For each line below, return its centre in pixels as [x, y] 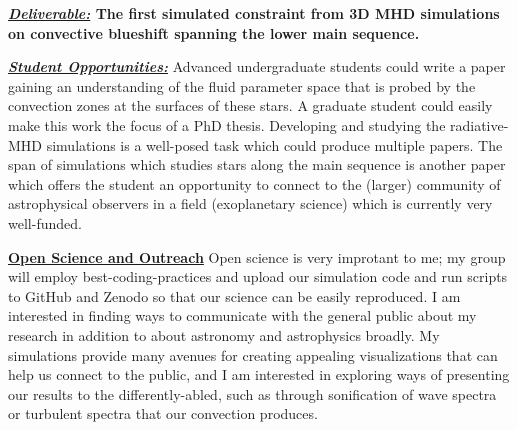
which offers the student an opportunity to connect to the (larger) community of [254, 183]
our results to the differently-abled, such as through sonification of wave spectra [252, 393]
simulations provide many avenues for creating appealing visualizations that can [253, 354]
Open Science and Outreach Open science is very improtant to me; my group [257, 256]
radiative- [479, 124]
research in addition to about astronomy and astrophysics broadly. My [224, 334]
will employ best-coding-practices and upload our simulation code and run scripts [258, 276]
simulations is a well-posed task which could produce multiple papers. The [274, 144]
